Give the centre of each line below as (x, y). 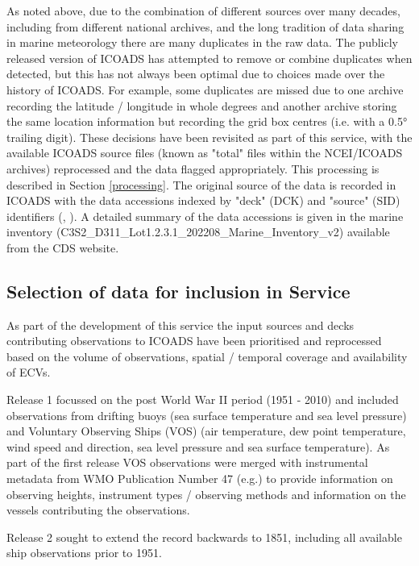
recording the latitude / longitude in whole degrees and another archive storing (202, 105)
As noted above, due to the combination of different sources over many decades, (203, 10)
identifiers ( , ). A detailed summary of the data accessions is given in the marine (205, 216)
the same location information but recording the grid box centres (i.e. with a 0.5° (207, 121)
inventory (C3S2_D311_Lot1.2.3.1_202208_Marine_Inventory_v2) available (198, 232)
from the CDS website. (63, 247)
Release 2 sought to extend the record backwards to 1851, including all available (204, 537)
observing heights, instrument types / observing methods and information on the (206, 494)
